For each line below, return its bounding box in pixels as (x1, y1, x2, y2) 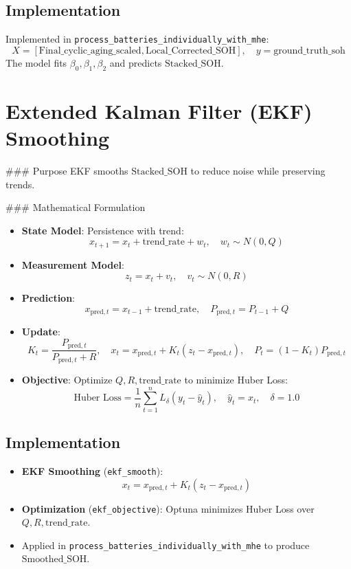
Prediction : (21, 291, 76, 305)
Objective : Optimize (21, 372, 113, 386)
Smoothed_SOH (21, 555, 87, 565)
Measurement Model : (21, 257, 124, 271)
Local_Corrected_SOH (145, 45, 236, 56)
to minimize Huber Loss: (184, 372, 288, 386)
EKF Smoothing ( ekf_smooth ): (21, 463, 163, 478)
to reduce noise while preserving (190, 163, 326, 177)
